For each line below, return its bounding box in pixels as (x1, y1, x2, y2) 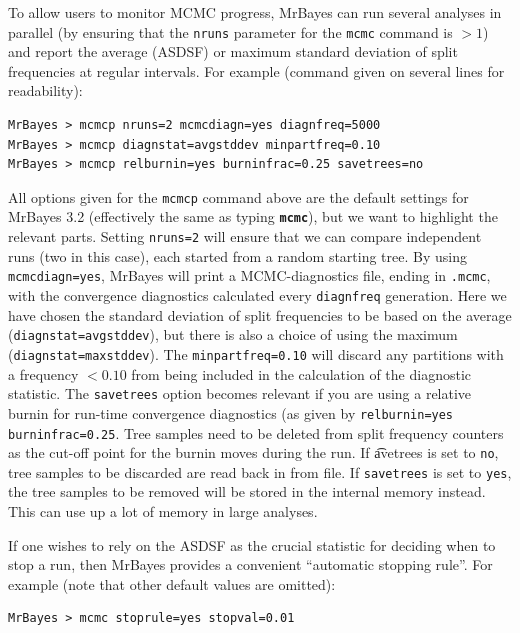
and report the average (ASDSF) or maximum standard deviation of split (8, 41, 458, 62)
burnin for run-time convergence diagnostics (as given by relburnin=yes (8, 402, 454, 423)
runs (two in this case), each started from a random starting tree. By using (8, 245, 467, 266)
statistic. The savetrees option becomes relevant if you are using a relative (8, 383, 472, 404)
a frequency (8, 363, 79, 384)
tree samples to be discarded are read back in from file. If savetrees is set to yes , (8, 461, 512, 482)
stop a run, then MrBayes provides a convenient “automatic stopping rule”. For (8, 554, 493, 575)
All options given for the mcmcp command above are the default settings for (8, 186, 469, 207)
